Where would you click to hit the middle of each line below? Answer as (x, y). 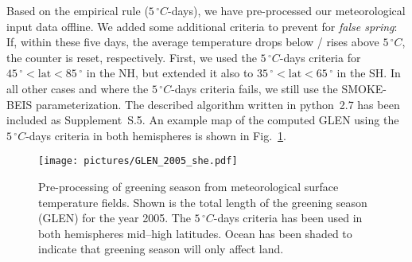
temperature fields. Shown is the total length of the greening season (203, 202)
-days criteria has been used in (288, 218)
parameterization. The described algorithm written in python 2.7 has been (218, 104)
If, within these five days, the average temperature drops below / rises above (193, 42)
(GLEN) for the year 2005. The (115, 218)
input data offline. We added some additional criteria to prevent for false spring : (202, 26)
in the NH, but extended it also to (170, 73)
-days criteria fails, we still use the (255, 88)
